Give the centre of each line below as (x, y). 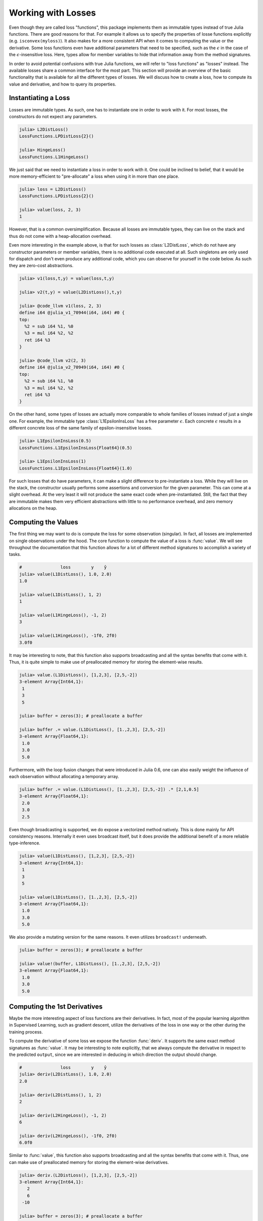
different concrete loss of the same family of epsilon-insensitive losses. (81, 428)
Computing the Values (44, 522)
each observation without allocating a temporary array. (64, 777)
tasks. (15, 554)
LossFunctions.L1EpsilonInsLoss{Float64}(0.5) (76, 448)
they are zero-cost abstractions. (41, 266)
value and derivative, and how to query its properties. (63, 84)
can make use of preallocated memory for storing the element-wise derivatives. (89, 1162)
